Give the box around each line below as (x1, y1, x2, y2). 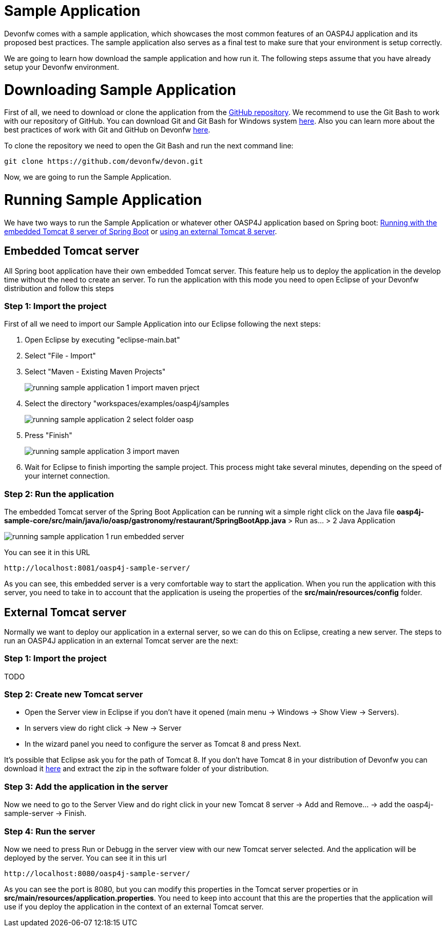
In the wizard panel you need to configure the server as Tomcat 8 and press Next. (25, 739, 301, 749)
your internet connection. (25, 471, 110, 481)
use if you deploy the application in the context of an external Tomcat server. (4, 902, 264, 911)
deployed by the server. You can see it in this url (4, 853, 167, 862)
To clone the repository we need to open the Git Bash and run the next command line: (4, 141, 294, 150)
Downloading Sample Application (4, 81, 237, 99)
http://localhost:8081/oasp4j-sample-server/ (4, 564, 190, 573)
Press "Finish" (25, 431, 72, 440)
